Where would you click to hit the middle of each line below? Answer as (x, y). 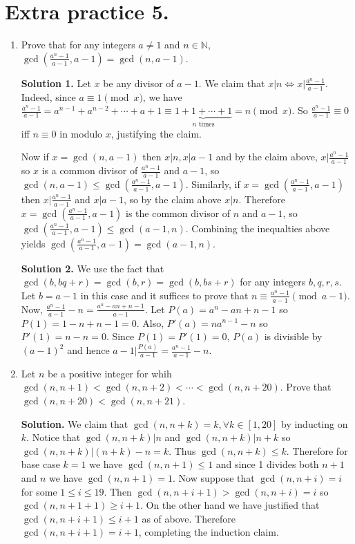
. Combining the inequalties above (258, 228)
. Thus (182, 450)
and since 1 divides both (267, 464)
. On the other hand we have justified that (230, 505)
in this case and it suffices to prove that (164, 295)
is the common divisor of (178, 213)
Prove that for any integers (78, 45)
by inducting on (314, 423)
